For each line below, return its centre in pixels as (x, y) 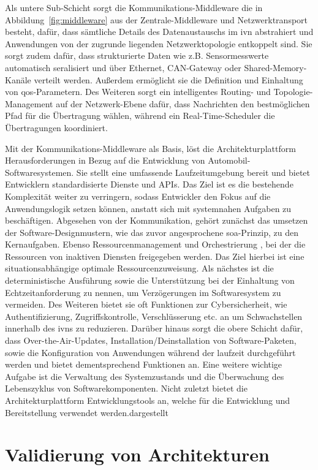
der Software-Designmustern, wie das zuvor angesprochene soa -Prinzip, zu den (152, 232)
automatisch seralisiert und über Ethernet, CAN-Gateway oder (123, 67)
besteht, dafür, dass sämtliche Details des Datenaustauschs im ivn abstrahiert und (159, 32)
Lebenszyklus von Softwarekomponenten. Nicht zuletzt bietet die (126, 388)
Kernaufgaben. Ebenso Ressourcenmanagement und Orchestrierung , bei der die (155, 244)
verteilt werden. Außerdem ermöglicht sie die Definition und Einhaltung (168, 79)
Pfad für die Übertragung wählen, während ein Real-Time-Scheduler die (140, 116)
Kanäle (18, 79)
